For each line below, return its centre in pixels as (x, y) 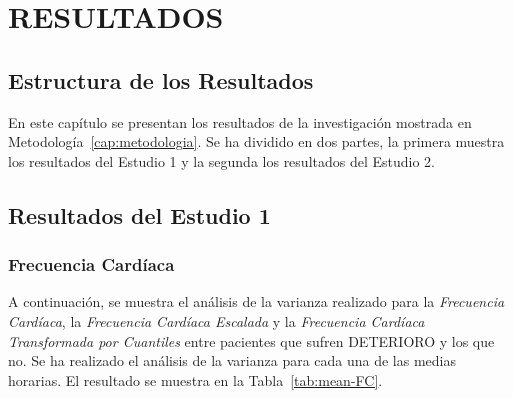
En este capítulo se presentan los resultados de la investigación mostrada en (240, 121)
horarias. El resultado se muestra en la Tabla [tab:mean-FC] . (195, 379)
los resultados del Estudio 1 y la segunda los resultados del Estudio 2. (221, 160)
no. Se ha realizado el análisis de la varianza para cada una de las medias (232, 360)
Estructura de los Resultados (161, 79)
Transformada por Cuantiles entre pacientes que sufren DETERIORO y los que (251, 340)
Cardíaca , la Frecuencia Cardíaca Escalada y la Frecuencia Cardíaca (216, 320)
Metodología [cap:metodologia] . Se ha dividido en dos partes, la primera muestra (256, 141)
